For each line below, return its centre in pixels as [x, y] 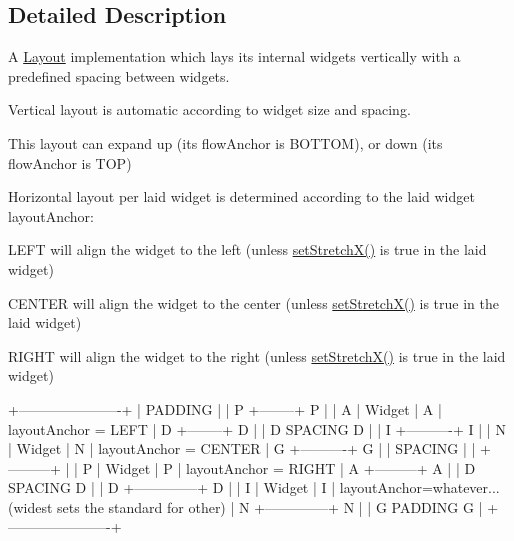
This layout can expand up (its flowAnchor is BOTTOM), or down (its [225, 142]
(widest [30, 506]
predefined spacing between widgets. [119, 75]
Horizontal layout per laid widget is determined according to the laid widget [241, 196]
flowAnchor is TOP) [70, 162]
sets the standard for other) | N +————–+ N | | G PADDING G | [270, 506]
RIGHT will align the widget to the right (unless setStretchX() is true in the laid [257, 355]
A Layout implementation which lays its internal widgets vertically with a [234, 56]
